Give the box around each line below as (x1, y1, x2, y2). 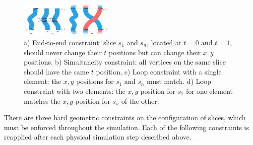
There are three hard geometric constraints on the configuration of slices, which (4, 112, 246, 123)
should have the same (24, 66, 89, 76)
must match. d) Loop (146, 76, 211, 86)
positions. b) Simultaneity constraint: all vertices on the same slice (24, 57, 226, 67)
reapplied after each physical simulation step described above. (4, 132, 191, 142)
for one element (186, 85, 233, 96)
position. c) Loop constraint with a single (96, 66, 222, 76)
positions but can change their (109, 47, 201, 57)
